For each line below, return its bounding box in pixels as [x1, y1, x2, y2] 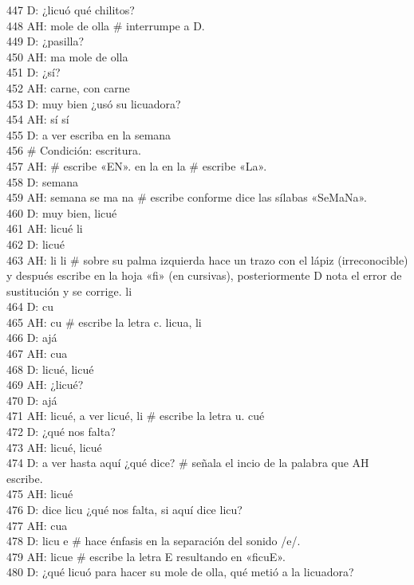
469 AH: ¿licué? [6, 376, 84, 393]
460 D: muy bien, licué [6, 204, 117, 221]
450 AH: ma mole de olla [6, 48, 128, 65]
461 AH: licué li [6, 220, 83, 237]
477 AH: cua [6, 516, 68, 533]
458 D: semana [6, 173, 79, 190]
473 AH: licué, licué [6, 438, 102, 455]
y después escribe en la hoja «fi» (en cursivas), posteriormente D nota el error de [6, 267, 402, 284]
